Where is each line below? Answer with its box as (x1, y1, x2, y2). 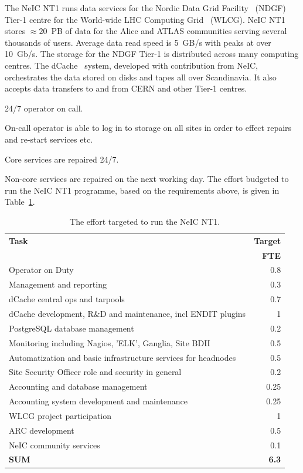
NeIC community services (9, 438, 100, 451)
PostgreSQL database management (9, 322, 134, 334)
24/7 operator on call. (5, 102, 83, 114)
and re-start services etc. (5, 133, 93, 145)
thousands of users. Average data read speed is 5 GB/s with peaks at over (5, 36, 271, 48)
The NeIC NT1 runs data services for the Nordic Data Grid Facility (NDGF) (5, 2, 286, 13)
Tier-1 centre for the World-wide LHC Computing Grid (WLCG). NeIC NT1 (5, 13, 285, 25)
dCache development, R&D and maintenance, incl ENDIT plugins (9, 307, 246, 319)
